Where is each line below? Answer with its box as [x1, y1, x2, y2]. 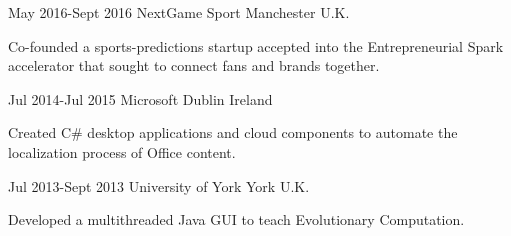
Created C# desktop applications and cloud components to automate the [8, 122, 458, 143]
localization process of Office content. [8, 141, 236, 162]
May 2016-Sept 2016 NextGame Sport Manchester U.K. [8, 2, 350, 22]
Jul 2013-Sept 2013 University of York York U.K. [8, 175, 310, 196]
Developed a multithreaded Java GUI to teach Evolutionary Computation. [8, 209, 465, 230]
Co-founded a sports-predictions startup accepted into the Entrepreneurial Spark [8, 35, 504, 56]
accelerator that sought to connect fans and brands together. [8, 55, 380, 76]
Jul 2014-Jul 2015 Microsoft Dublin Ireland [8, 88, 273, 109]
